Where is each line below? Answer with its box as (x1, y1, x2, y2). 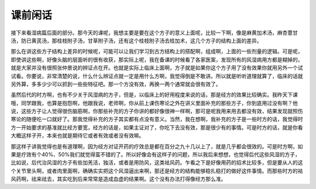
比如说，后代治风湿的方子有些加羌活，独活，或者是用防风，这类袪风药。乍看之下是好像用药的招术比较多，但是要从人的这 (11, 159, 303, 166)
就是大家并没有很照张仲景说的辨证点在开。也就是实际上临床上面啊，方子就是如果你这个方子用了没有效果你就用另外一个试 (11, 64, 303, 71)
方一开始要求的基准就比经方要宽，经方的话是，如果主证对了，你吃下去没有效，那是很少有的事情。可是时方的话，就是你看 (11, 124, 303, 131)
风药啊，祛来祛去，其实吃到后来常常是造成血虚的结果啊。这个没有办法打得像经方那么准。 (11, 176, 226, 183)
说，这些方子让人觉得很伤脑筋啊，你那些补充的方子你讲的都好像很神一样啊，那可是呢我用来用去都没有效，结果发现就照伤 (11, 108, 303, 115)
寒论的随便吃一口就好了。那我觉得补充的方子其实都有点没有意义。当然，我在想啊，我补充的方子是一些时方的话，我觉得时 (11, 116, 303, 123)
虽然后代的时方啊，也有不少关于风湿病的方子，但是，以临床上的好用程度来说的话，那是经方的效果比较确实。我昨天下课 (11, 91, 298, 99)
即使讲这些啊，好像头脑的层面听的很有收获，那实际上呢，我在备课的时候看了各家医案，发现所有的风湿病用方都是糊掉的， (11, 56, 303, 63)
